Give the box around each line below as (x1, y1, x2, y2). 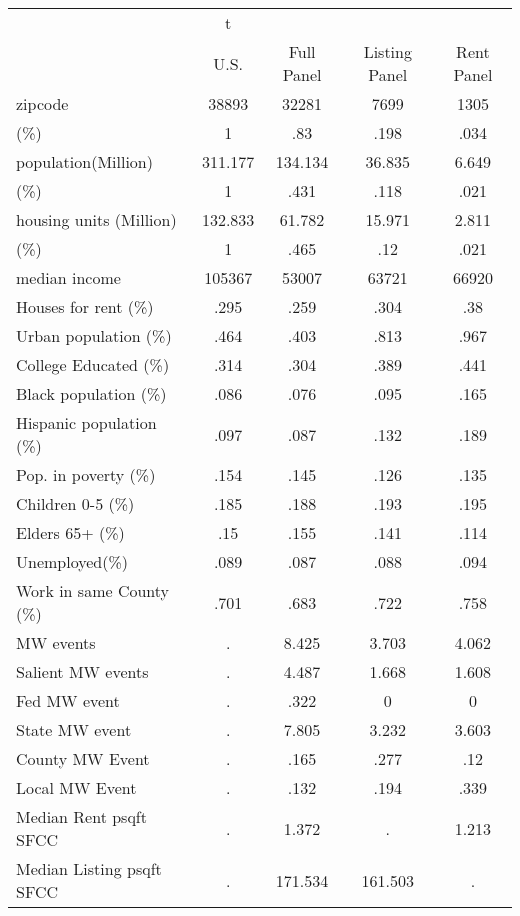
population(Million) (16, 150, 153, 173)
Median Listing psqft (16, 857, 162, 880)
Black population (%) (16, 382, 167, 405)
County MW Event (16, 747, 150, 770)
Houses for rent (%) (16, 295, 154, 318)
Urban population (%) (16, 324, 172, 347)
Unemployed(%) (16, 550, 129, 573)
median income (16, 266, 121, 289)
